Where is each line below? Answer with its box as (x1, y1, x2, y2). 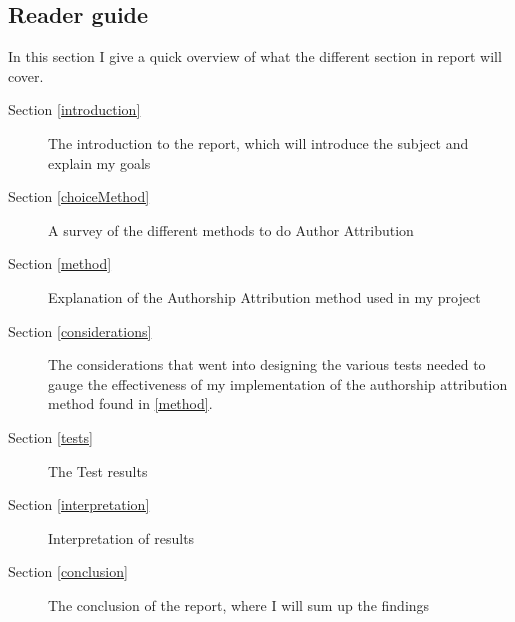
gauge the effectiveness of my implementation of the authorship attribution (48, 373, 508, 394)
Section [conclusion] (8, 561, 128, 582)
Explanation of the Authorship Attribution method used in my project (48, 286, 481, 307)
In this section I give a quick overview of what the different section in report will (8, 46, 502, 67)
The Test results (48, 460, 148, 481)
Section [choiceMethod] (8, 186, 150, 207)
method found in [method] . (48, 393, 213, 414)
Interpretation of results (48, 527, 195, 548)
